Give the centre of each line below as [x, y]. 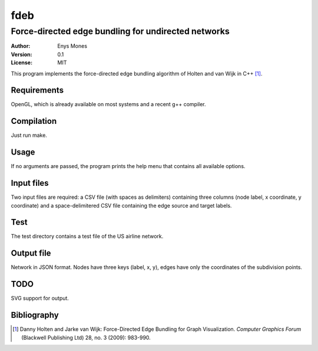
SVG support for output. [40, 298]
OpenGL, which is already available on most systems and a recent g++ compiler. [108, 104]
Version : [21, 54]
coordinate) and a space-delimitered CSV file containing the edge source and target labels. [121, 205]
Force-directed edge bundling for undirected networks [120, 31]
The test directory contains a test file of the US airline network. [87, 237]
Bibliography [35, 315]
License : [21, 63]
